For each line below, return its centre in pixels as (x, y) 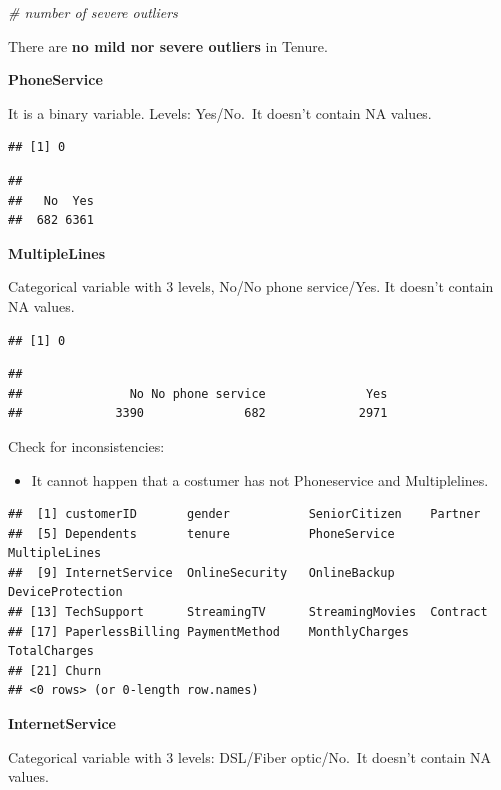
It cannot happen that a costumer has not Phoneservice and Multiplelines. (260, 479)
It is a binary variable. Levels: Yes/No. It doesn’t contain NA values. (220, 112)
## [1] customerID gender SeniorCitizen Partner (244, 514)
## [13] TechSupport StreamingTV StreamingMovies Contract (248, 612)
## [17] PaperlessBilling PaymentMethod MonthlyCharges (208, 631)
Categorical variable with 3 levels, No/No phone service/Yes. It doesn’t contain (251, 286)
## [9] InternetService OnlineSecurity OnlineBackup (201, 572)
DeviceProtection (65, 592)
